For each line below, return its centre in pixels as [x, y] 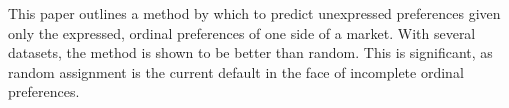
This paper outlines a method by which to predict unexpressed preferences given [254, 13]
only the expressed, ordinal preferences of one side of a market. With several [242, 32]
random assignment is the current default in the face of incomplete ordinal [236, 71]
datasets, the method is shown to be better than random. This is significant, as [250, 52]
